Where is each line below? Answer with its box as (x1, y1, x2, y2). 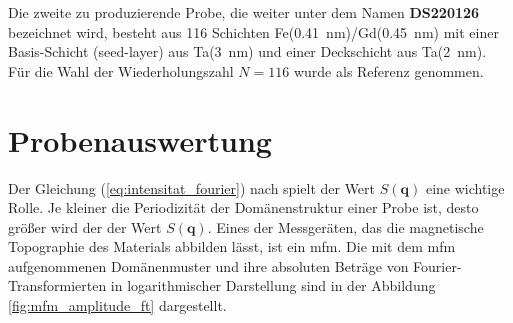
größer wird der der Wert (8, 216, 162, 237)
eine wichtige (425, 177, 505, 198)
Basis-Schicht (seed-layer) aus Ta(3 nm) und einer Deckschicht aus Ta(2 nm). (8, 41, 487, 62)
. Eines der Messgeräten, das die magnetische (207, 216, 484, 237)
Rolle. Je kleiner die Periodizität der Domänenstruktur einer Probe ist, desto (8, 197, 479, 218)
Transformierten (8, 275, 107, 296)
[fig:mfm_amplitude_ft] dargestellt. (8, 295, 227, 316)
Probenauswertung (8, 119, 272, 160)
